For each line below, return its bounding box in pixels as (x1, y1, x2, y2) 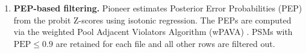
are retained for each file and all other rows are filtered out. (55, 37, 275, 49)
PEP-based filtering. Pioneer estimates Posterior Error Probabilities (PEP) (13, 2, 302, 14)
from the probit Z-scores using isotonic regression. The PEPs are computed (13, 13, 292, 26)
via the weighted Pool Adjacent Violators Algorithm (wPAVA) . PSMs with (13, 25, 293, 38)
